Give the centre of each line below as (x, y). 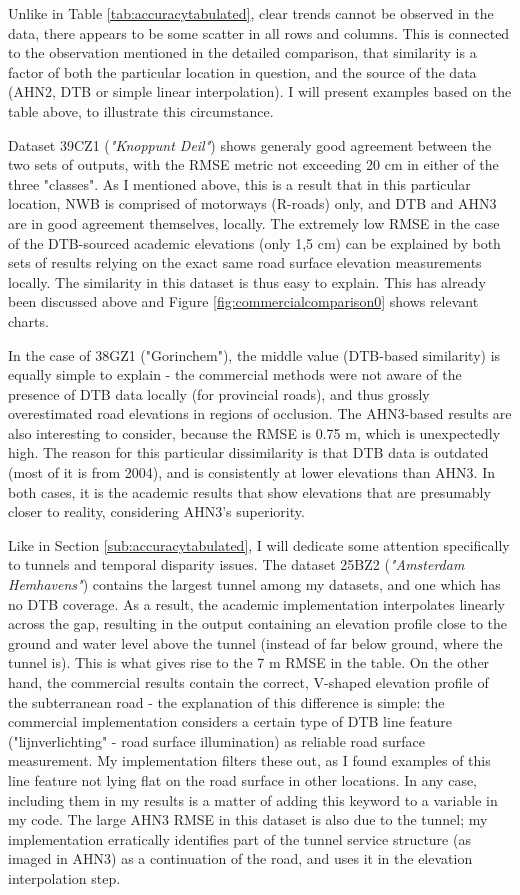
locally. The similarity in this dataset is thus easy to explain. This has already (247, 281)
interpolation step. (64, 877)
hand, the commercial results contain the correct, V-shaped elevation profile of (248, 682)
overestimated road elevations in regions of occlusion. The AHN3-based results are (260, 413)
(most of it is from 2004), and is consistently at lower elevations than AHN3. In (252, 472)
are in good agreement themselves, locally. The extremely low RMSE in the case (254, 222)
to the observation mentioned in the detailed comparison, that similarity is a (242, 52)
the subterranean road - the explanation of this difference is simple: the (226, 701)
